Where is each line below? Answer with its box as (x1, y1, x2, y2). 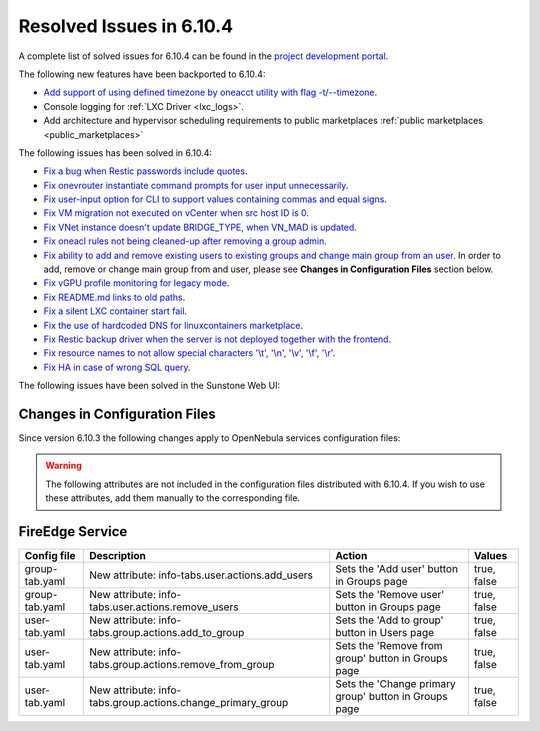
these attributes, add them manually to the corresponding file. (45, 492, 300, 504)
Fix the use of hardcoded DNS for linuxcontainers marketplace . (43, 319, 304, 331)
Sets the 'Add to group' (335, 613, 444, 627)
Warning (45, 460, 82, 472)
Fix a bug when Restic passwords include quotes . (43, 165, 248, 177)
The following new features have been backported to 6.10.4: (18, 68, 266, 80)
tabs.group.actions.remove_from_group (88, 658, 275, 672)
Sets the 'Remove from (335, 639, 444, 653)
